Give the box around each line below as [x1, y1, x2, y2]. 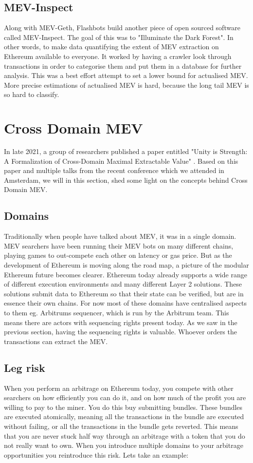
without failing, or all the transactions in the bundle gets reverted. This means [4, 421, 238, 431]
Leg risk [4, 360, 45, 375]
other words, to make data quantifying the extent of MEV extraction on [4, 41, 219, 52]
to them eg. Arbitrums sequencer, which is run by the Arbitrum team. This [4, 308, 229, 317]
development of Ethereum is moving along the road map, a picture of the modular [4, 260, 249, 270]
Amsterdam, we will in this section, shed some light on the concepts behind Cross [4, 174, 248, 185]
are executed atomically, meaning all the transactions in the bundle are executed [4, 411, 244, 422]
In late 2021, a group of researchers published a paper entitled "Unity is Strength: [4, 146, 248, 156]
